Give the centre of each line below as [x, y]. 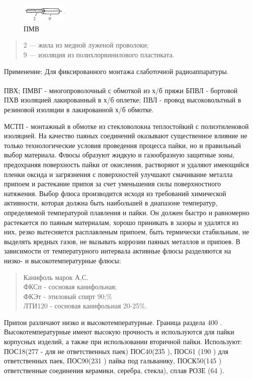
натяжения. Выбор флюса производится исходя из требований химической [115, 193]
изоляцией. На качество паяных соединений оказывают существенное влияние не [126, 136]
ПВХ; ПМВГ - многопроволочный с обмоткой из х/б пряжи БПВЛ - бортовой [121, 90]
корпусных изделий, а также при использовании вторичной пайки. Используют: [123, 341]
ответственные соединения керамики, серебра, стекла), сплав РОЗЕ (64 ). [114, 370]
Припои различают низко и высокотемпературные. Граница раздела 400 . [113, 322]
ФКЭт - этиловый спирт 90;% [68, 296]
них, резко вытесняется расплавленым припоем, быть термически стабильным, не [126, 232]
